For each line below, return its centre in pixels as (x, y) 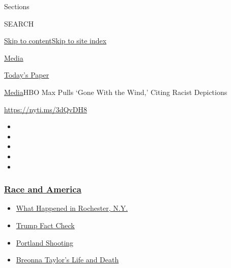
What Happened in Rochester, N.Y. (72, 208)
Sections (17, 6)
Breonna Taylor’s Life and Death (67, 260)
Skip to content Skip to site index (55, 41)
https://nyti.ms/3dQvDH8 (46, 109)
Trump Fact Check (45, 225)
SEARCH (19, 23)
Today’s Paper (27, 75)
